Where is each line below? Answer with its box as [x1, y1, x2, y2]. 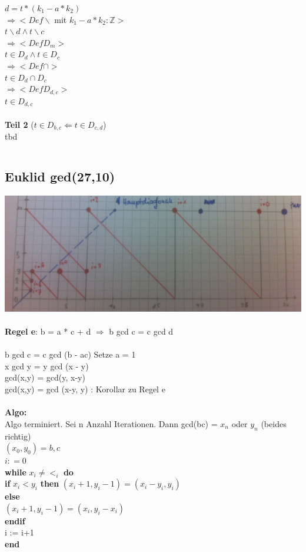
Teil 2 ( [5, 118, 34, 130]
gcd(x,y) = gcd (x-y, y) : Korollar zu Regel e [5, 382, 165, 395]
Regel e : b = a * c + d [5, 325, 91, 337]
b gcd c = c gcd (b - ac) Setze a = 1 [5, 348, 136, 361]
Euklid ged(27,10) [5, 167, 115, 186]
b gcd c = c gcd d [109, 325, 174, 337]
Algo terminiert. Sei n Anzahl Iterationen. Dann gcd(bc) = [5, 417, 218, 429]
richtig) [5, 429, 31, 442]
